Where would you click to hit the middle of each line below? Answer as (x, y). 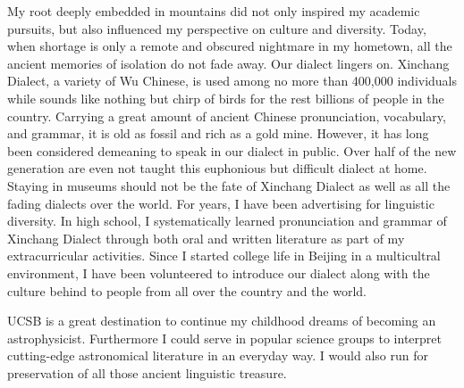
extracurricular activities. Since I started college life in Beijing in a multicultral (224, 256)
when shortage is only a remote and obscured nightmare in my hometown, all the (230, 46)
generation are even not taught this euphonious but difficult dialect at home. (217, 168)
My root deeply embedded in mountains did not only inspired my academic (214, 11)
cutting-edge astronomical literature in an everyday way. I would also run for (218, 355)
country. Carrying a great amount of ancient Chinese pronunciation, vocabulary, (227, 116)
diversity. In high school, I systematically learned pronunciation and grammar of (227, 221)
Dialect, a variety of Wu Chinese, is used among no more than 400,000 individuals (232, 81)
